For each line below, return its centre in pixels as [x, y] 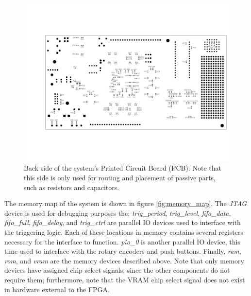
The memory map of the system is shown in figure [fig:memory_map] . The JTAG [126, 203]
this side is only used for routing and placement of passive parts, [120, 177]
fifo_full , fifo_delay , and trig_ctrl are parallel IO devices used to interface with [123, 222]
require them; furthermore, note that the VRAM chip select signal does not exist [125, 279]
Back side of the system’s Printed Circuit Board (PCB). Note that [123, 168]
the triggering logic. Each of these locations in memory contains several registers [124, 232]
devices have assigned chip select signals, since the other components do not [117, 270]
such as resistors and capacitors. [72, 187]
